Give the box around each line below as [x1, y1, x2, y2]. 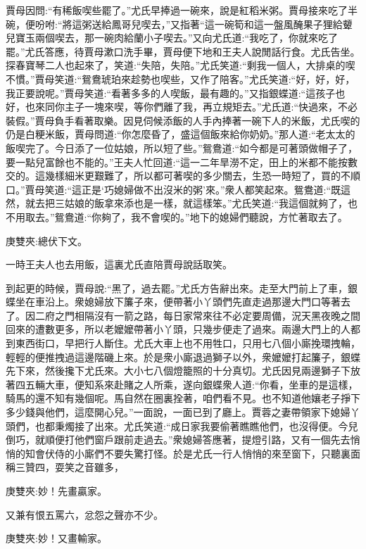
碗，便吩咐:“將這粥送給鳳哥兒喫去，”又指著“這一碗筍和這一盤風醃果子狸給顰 [6, 16, 353, 31]
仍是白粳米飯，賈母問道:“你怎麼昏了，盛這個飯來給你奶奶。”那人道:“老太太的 [6, 127, 355, 141]
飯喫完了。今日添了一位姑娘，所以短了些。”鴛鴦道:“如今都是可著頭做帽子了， [6, 140, 358, 155]
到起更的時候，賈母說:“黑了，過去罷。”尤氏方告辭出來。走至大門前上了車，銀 [6, 280, 358, 295]
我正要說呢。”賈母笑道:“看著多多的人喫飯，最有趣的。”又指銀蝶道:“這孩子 [6, 85, 336, 100]
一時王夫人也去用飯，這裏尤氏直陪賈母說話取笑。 [6, 257, 232, 272]
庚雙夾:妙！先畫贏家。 [6, 484, 107, 498]
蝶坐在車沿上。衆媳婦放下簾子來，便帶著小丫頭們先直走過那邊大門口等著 [6, 294, 341, 309]
